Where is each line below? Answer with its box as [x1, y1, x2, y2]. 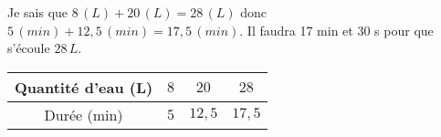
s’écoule [7, 38, 50, 58]
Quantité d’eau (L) [15, 76, 153, 98]
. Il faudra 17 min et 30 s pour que [239, 20, 434, 39]
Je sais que [7, 3, 68, 21]
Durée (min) [44, 103, 123, 125]
